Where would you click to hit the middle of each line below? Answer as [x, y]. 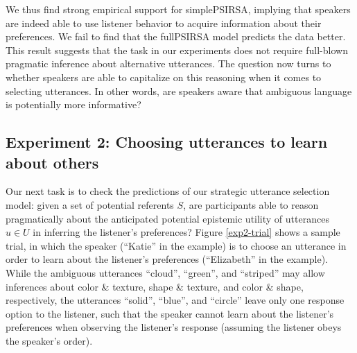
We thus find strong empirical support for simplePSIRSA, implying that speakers [178, 9]
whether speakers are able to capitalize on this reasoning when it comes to [164, 77]
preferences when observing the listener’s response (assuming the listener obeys [174, 327]
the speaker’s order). [49, 340]
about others [52, 162]
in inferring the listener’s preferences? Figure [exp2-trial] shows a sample [186, 232]
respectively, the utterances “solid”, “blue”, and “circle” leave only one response [175, 300]
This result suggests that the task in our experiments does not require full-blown [177, 50]
